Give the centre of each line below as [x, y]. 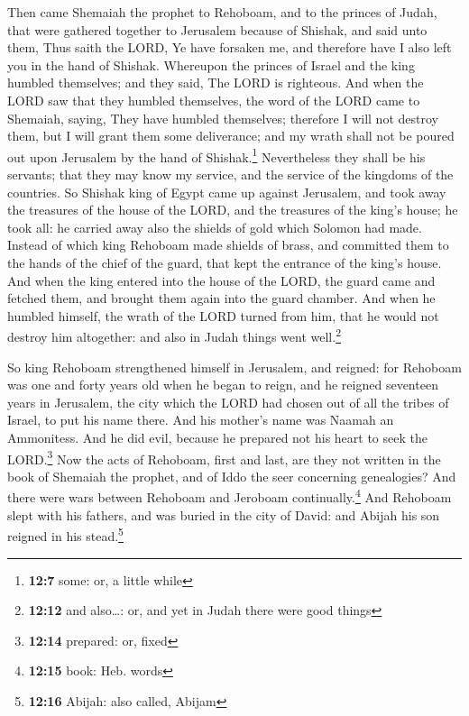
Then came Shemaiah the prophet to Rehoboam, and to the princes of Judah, [222, 12]
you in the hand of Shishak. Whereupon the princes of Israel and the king [211, 64]
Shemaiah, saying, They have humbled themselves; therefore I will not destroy [223, 118]
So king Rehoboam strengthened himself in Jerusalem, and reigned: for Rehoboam [234, 367]
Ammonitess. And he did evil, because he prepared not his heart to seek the [217, 437]
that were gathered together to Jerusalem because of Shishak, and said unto [217, 29]
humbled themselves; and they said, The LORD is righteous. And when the [216, 83]
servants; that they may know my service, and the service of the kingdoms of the [230, 174]
